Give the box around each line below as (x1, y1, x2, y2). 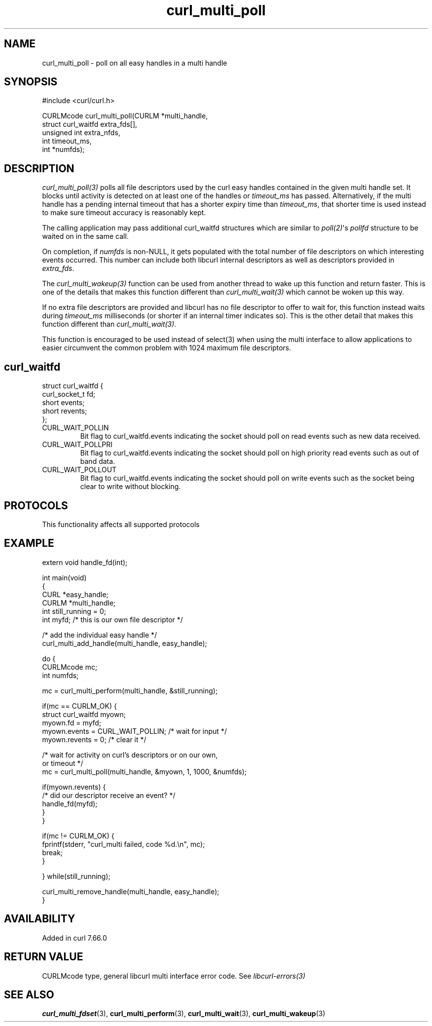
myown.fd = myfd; (42, 718, 102, 727)
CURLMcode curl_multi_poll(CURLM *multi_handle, (42, 112, 208, 120)
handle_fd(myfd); (42, 799, 98, 808)
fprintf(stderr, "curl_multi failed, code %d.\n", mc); (42, 839, 205, 848)
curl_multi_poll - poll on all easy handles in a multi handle (42, 58, 227, 67)
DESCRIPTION (4, 162, 74, 175)
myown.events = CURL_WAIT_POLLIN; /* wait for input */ (42, 726, 227, 735)
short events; (42, 398, 85, 407)
